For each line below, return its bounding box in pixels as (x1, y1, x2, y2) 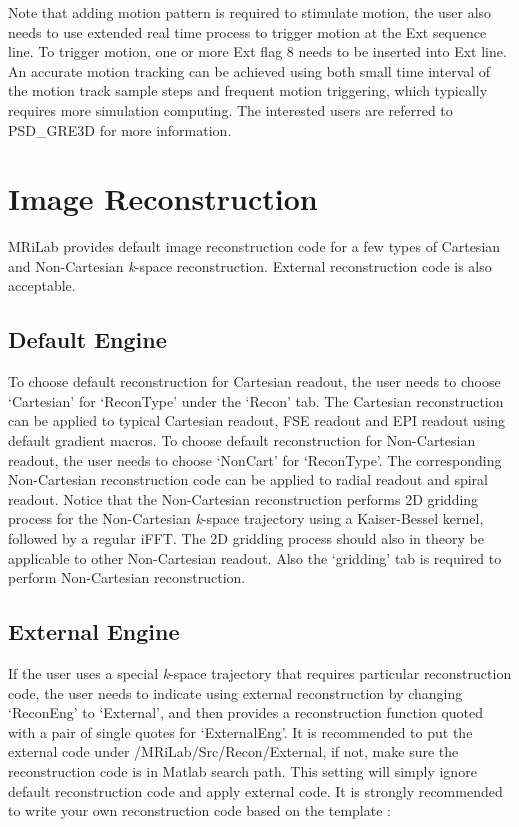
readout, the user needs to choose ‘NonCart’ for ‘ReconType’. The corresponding (8, 449, 502, 470)
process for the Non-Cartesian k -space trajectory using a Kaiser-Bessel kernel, (8, 508, 484, 529)
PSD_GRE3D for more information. (8, 119, 232, 140)
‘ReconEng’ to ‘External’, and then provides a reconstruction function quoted (8, 702, 484, 723)
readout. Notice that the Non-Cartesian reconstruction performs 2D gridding (8, 488, 479, 509)
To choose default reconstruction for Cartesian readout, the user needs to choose (8, 371, 501, 392)
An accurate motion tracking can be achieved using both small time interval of (8, 60, 491, 81)
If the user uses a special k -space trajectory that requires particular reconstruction (8, 663, 512, 683)
